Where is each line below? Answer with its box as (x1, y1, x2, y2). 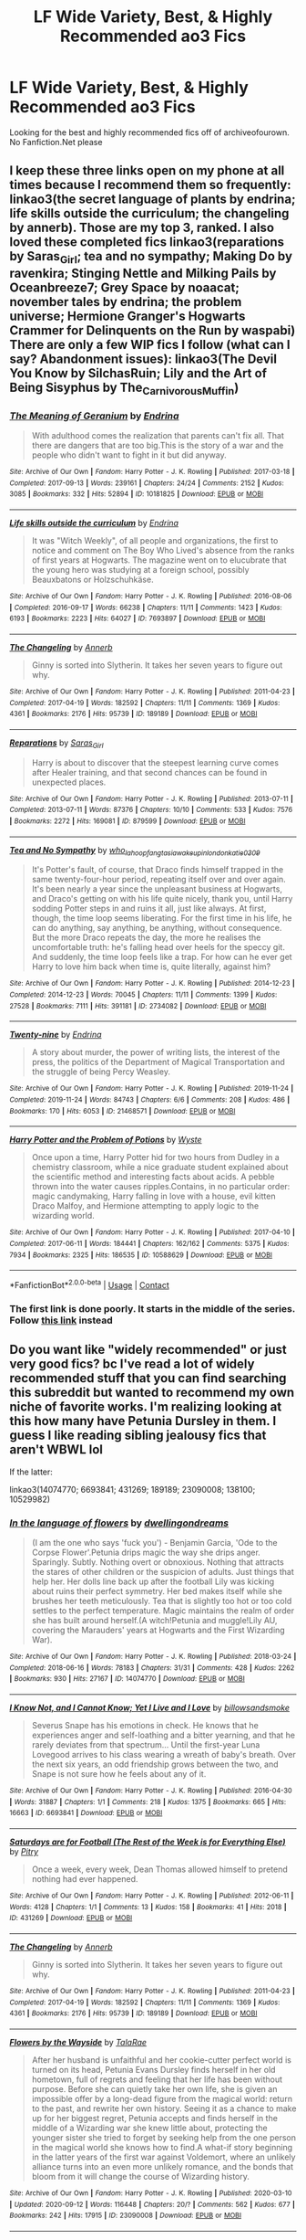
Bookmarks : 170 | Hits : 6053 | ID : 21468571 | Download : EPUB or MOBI (9, 1106, 236, 1115)
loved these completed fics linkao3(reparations (9, 235, 285, 250)
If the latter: (9, 1466, 53, 1477)
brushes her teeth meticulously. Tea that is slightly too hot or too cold (31, 1596, 292, 1607)
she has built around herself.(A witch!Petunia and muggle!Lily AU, (31, 1615, 278, 1626)
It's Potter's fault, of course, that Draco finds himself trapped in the (31, 864, 284, 875)
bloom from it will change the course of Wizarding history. (31, 2171, 250, 2182)
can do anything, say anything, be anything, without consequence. (31, 923, 282, 934)
